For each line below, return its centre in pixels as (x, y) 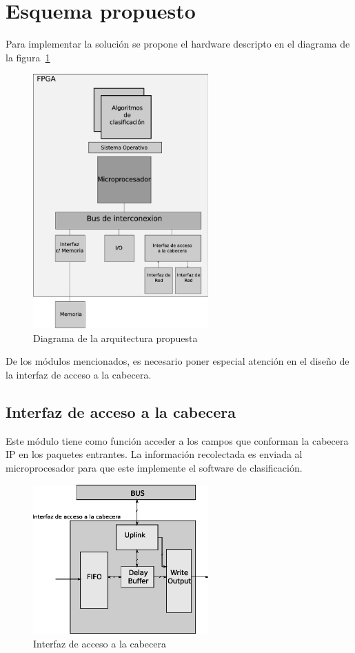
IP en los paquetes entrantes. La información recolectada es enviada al (154, 454)
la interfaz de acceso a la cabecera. (79, 375)
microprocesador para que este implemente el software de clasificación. (154, 468)
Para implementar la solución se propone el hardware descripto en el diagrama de (178, 44)
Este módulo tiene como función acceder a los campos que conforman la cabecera (177, 440)
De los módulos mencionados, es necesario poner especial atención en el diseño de (177, 361)
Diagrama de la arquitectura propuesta (115, 338)
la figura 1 (28, 57)
